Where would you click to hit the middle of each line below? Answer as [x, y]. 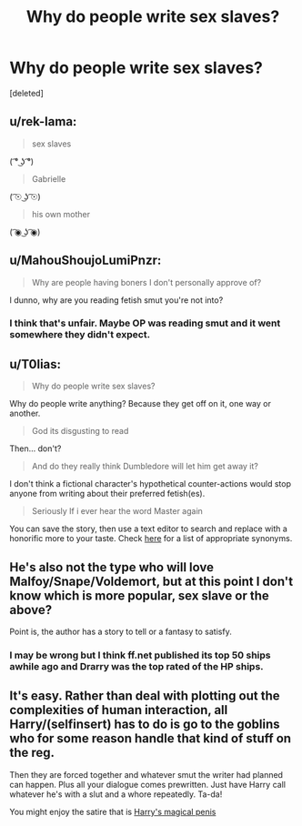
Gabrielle [49, 178]
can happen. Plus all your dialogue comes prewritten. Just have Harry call [148, 784]
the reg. [32, 753]
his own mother [61, 214]
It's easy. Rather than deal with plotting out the [145, 696]
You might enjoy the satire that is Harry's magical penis [113, 811]
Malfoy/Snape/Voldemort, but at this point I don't [151, 581]
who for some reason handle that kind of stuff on [151, 739]
